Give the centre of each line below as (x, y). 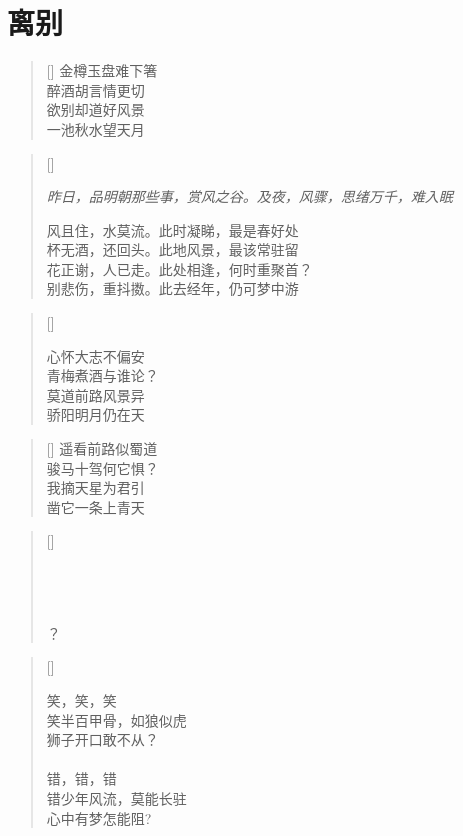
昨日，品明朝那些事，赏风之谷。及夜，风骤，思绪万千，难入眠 (249, 196)
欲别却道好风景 (95, 109)
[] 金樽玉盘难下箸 (102, 70)
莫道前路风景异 (95, 394)
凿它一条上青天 (95, 506)
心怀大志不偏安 (95, 355)
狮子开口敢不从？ (102, 739)
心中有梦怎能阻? (99, 817)
